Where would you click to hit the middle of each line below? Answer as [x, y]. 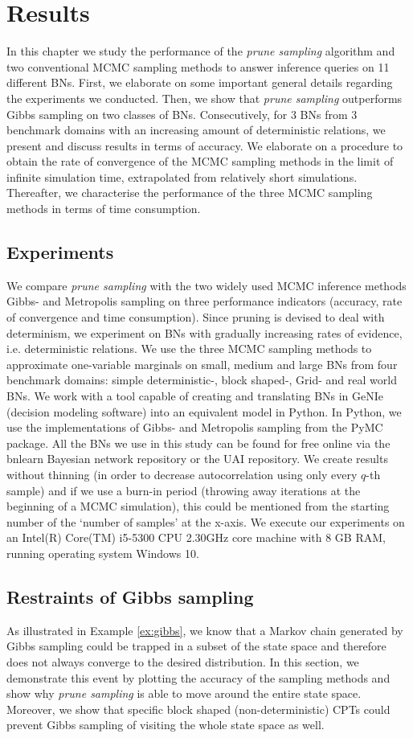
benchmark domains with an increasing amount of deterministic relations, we [196, 130]
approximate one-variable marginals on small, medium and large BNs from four [202, 364]
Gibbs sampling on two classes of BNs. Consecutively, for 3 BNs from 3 [182, 114]
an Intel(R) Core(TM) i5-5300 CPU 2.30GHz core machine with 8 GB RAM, [196, 537]
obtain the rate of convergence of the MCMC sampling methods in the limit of [200, 161]
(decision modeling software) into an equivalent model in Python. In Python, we [204, 411]
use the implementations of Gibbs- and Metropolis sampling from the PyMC [195, 427]
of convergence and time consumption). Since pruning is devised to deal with [196, 317]
